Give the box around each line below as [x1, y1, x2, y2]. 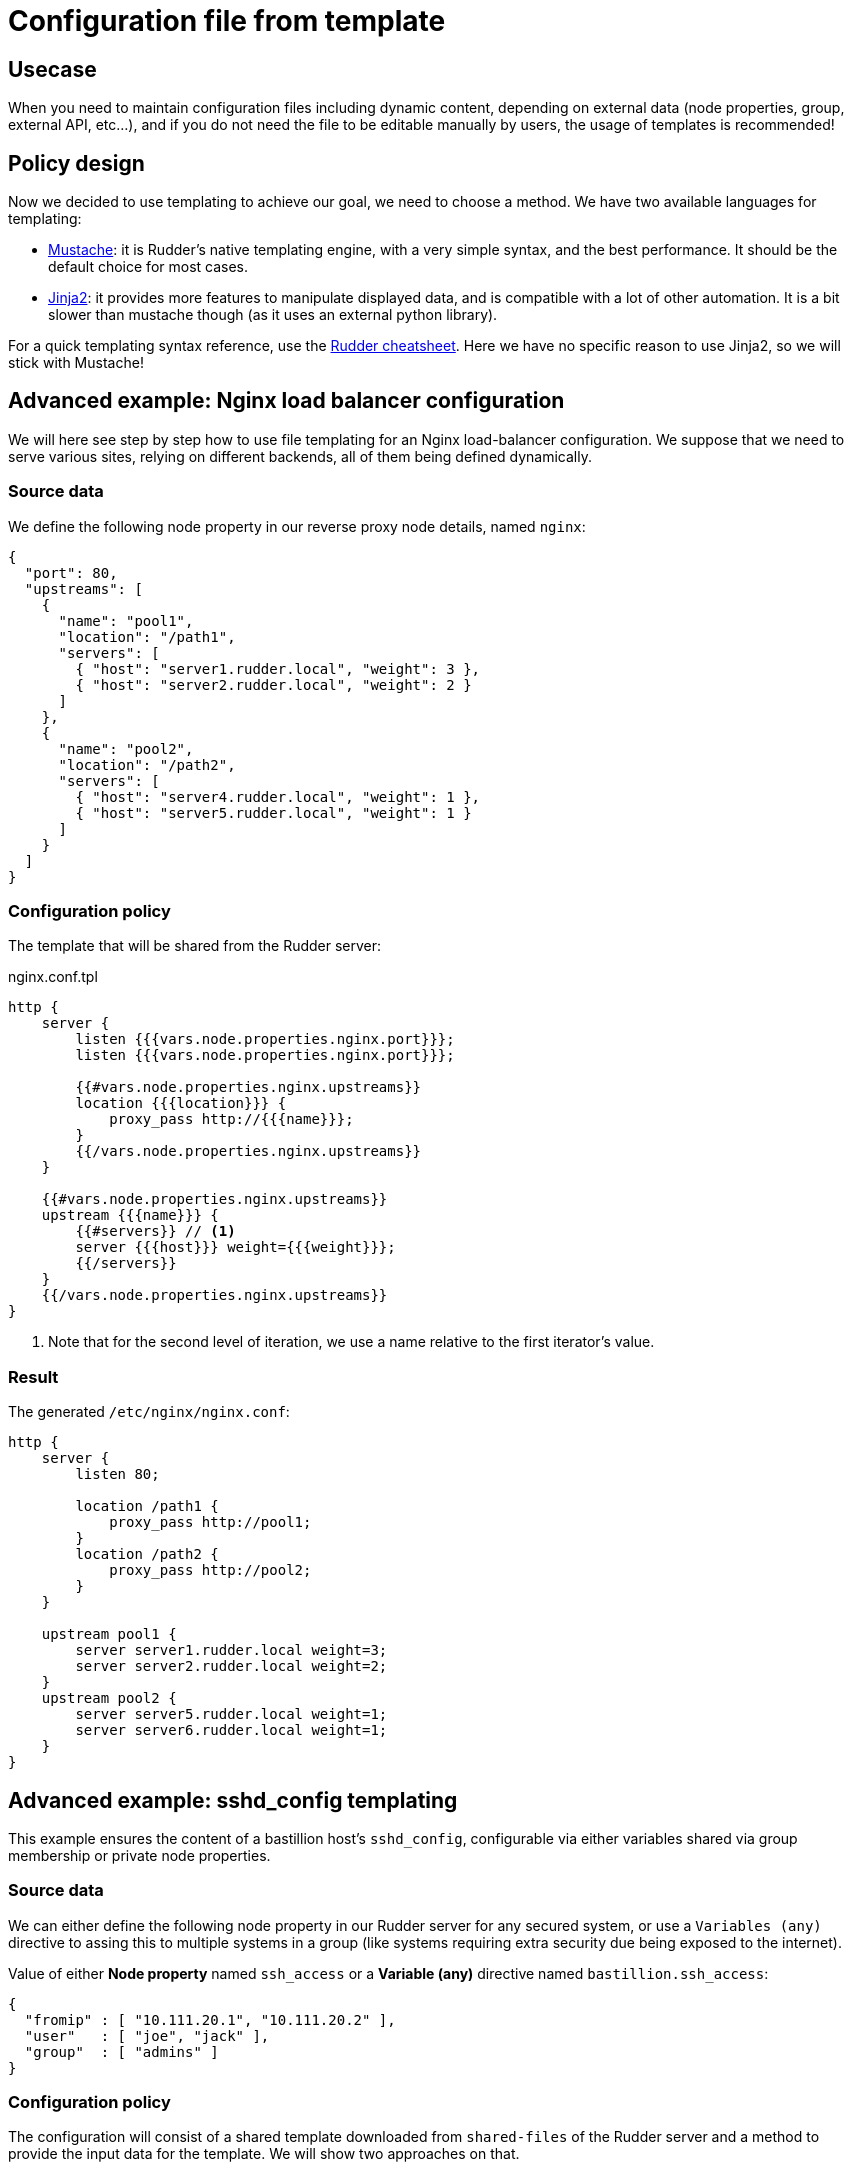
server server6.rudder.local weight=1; [75, 1722, 388, 1739]
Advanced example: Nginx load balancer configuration [8, 388, 565, 414]
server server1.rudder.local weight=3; [75, 1642, 388, 1659]
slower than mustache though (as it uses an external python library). [48, 306, 498, 324]
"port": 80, [24, 564, 118, 581]
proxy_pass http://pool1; [109, 1514, 312, 1531]
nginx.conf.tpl [8, 968, 98, 986]
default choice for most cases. [48, 258, 249, 276]
